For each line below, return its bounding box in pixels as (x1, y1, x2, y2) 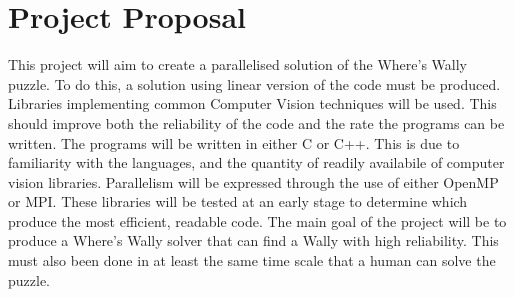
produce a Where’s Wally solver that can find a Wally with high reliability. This (8, 230, 499, 251)
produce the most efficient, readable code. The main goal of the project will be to (8, 210, 507, 231)
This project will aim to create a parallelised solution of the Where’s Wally (8, 54, 467, 75)
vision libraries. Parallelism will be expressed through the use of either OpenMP (8, 171, 499, 192)
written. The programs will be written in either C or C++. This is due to (8, 132, 460, 153)
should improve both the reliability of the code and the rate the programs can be (8, 112, 505, 133)
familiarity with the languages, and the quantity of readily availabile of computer (8, 152, 505, 173)
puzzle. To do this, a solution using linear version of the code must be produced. (8, 73, 501, 94)
